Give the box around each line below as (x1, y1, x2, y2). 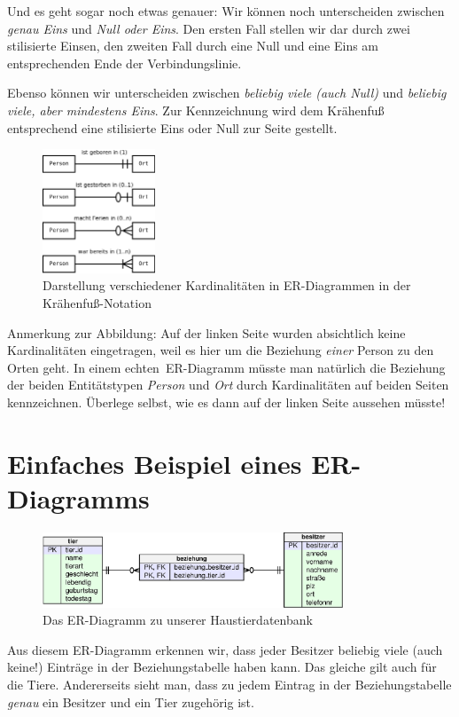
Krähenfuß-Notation (43, 293, 152, 311)
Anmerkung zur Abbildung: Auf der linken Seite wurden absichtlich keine (7, 323, 406, 342)
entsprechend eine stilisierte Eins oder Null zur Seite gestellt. (7, 118, 338, 137)
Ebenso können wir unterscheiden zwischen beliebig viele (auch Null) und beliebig (7, 83, 447, 102)
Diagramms (7, 479, 150, 516)
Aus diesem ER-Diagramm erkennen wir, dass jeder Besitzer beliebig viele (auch (7, 640, 443, 658)
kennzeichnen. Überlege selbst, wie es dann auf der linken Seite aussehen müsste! (7, 392, 446, 411)
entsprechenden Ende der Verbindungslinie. (7, 53, 242, 72)
